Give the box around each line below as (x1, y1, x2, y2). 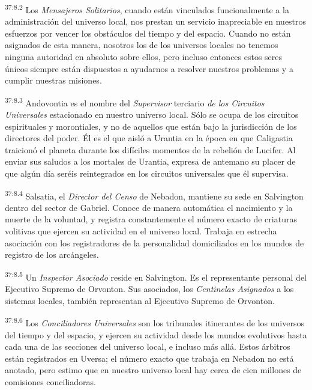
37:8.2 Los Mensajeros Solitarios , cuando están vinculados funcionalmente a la (5, 2, 289, 16)
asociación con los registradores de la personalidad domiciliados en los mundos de (5, 236, 304, 249)
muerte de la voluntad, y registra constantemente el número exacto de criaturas (5, 213, 297, 225)
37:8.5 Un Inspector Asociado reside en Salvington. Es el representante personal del (5, 269, 307, 283)
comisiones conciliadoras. (5, 375, 96, 388)
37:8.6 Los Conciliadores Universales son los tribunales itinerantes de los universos (5, 315, 304, 329)
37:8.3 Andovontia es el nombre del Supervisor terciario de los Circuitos (5, 94, 265, 109)
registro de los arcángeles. (5, 248, 99, 261)
